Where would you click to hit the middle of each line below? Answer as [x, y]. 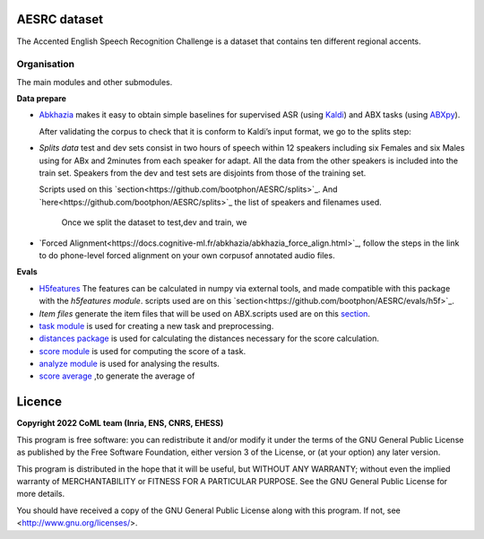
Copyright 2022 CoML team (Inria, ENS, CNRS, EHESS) [120, 423]
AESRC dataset [60, 19]
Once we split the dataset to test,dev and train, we [154, 222]
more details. [41, 494]
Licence [39, 402]
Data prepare [42, 99]
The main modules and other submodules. [95, 82]
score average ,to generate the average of [117, 376]
